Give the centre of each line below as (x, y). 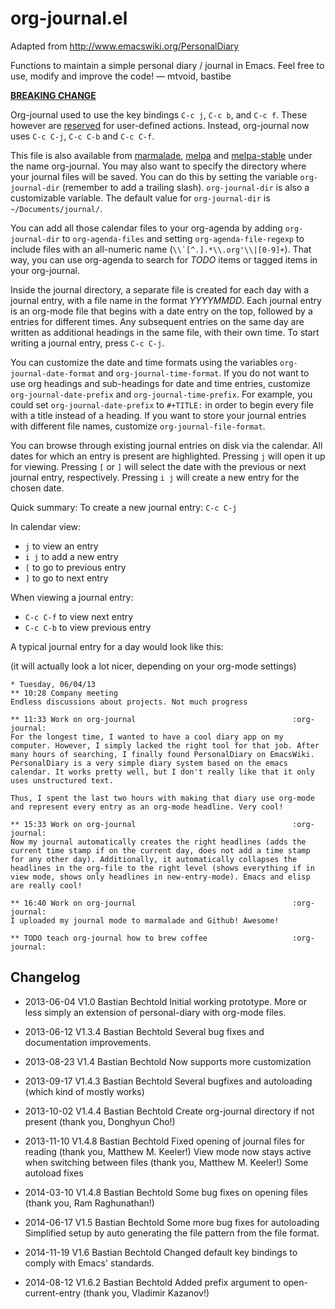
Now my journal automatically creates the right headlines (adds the (158, 842)
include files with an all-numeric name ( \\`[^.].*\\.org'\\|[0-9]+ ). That (161, 249)
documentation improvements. (88, 1042)
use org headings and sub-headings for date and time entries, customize (160, 383)
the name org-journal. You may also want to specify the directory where (158, 166)
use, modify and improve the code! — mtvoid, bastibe (121, 76)
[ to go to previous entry (75, 567)
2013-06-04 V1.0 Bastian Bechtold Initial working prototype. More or (165, 1001)
